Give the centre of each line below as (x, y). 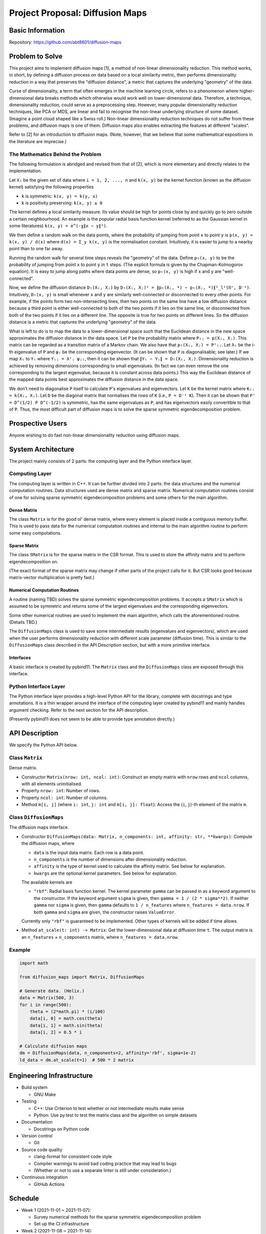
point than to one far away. (36, 249)
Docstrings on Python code (62, 1129)
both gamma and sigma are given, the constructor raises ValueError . (105, 912)
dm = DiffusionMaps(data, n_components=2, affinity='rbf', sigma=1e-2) (108, 1053)
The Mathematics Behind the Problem (55, 154)
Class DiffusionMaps (36, 817)
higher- (247, 91)
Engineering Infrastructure (51, 1076)
